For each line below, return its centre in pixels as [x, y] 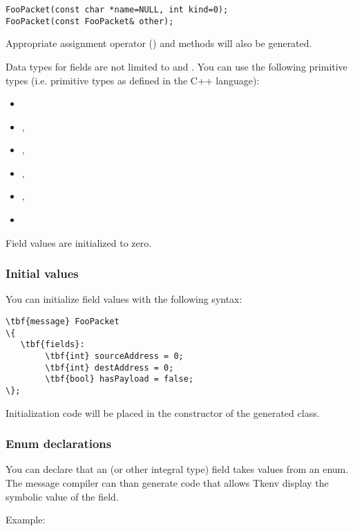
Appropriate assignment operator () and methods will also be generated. [159, 43]
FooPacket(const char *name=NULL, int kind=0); [117, 10]
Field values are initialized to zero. [79, 242]
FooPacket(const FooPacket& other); [90, 21]
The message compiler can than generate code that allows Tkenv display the [167, 483]
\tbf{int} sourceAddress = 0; [114, 356]
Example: [26, 520]
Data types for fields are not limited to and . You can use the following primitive [176, 66]
